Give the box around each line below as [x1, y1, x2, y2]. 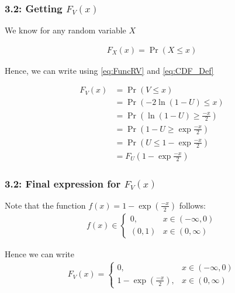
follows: [179, 199, 206, 211]
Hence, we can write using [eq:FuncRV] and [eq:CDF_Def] [5, 64, 214, 76]
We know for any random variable [5, 24, 126, 36]
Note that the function [5, 199, 86, 211]
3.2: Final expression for [5, 176, 121, 190]
